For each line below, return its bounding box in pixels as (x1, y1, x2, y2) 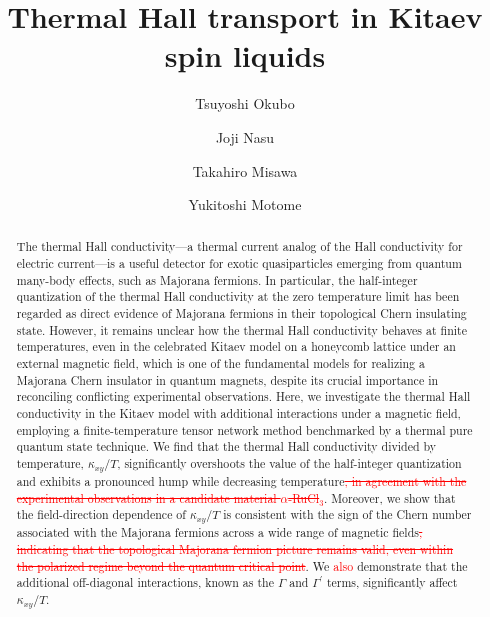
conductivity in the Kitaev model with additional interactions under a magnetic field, (16, 405, 461, 422)
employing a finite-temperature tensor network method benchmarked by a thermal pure (16, 421, 473, 438)
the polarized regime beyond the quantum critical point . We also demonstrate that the (16, 557, 468, 574)
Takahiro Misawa (192, 160, 298, 181)
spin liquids (164, 35, 326, 76)
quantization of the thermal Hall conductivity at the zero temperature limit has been (16, 288, 460, 305)
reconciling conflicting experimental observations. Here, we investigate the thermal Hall (16, 388, 471, 405)
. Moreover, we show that (323, 489, 456, 506)
